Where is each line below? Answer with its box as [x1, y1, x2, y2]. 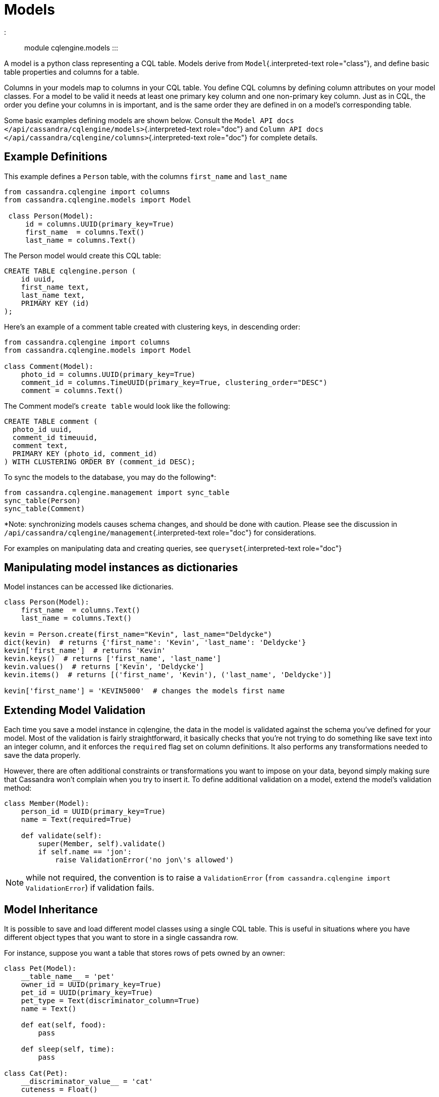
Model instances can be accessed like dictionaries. [4, 582, 174, 591]
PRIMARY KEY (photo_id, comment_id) [12, 449, 157, 458]
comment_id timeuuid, [12, 433, 98, 442]
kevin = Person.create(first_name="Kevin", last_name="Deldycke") [4, 630, 272, 639]
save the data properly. [4, 751, 81, 760]
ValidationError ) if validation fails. [26, 883, 154, 893]
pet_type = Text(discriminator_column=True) [21, 997, 200, 1005]
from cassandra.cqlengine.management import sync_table [4, 488, 230, 497]
